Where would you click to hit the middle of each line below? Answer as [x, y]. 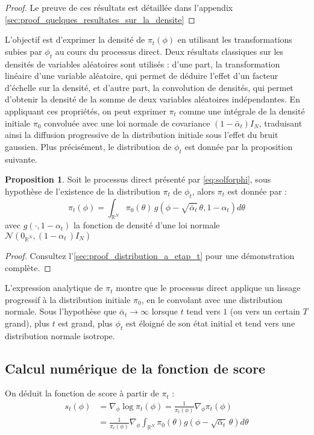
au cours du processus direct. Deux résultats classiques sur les [169, 51]
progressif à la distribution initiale [68, 299]
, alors [203, 191]
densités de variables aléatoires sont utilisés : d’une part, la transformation [143, 64]
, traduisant [281, 123]
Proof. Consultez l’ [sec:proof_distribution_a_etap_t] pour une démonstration [150, 255]
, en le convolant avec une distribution [212, 299]
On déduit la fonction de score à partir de [82, 393]
